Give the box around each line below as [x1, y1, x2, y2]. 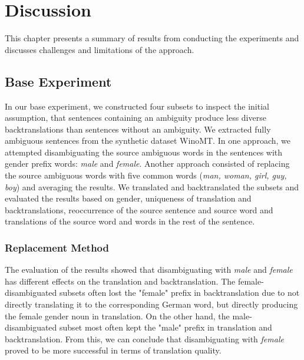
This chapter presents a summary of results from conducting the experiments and [5, 32, 299, 44]
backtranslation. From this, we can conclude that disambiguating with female [5, 332, 284, 345]
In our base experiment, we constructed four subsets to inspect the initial [5, 100, 269, 112]
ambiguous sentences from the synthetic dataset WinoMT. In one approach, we [5, 134, 290, 147]
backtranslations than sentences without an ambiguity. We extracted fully [5, 123, 271, 135]
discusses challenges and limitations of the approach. [5, 43, 194, 55]
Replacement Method [5, 240, 109, 255]
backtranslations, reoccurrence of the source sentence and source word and [5, 203, 273, 216]
